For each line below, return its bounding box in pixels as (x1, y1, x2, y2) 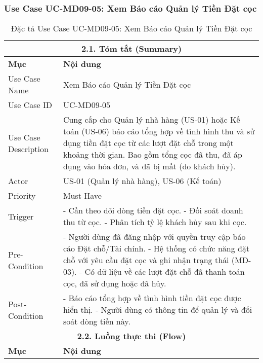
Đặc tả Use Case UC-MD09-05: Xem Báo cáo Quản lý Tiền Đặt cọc (11, 22, 252, 34)
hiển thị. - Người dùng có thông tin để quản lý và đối (63, 304, 252, 316)
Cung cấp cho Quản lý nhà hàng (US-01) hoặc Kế (63, 114, 240, 126)
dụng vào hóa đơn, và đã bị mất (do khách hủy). (63, 160, 236, 172)
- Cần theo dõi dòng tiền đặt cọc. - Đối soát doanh (63, 204, 243, 216)
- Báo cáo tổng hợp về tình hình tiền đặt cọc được (63, 292, 241, 304)
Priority (8, 190, 36, 202)
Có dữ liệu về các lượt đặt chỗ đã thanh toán (84, 266, 245, 278)
